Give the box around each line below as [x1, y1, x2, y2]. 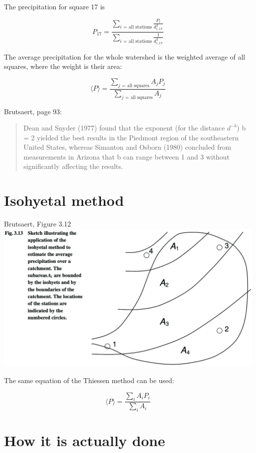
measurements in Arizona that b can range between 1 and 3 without [23, 151, 230, 162]
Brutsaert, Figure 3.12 [4, 219, 71, 229]
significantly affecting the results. [23, 161, 123, 171]
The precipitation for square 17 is [4, 1, 105, 11]
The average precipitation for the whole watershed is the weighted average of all [4, 51, 245, 62]
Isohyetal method [4, 190, 124, 210]
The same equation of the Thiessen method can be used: [4, 375, 174, 385]
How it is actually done [4, 430, 165, 451]
